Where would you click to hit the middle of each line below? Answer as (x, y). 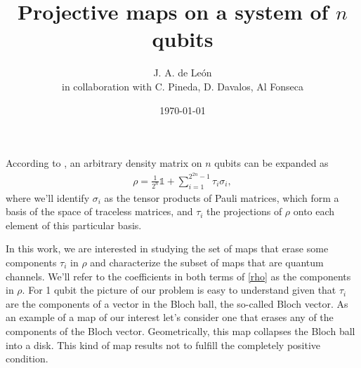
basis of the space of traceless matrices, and (99, 211)
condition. (27, 359)
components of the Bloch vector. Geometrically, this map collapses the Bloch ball (180, 330)
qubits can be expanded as (271, 163)
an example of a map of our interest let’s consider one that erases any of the (170, 317)
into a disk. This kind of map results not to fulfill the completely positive (163, 345)
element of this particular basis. (74, 225)
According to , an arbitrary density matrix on (104, 163)
